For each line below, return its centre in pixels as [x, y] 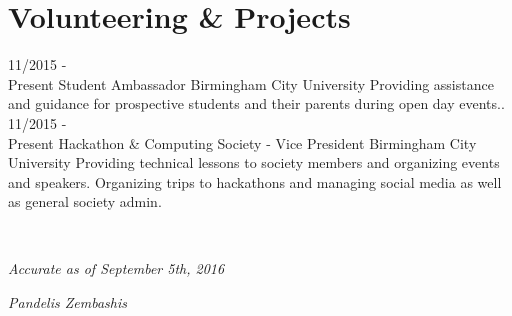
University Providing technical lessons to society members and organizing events [254, 162]
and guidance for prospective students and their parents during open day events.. [256, 103]
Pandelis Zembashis [67, 302]
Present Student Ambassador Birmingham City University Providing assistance [251, 83]
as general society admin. [85, 201]
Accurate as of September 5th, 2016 [116, 268]
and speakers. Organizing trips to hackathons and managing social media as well [255, 181]
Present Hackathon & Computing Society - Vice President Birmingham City [242, 142]
